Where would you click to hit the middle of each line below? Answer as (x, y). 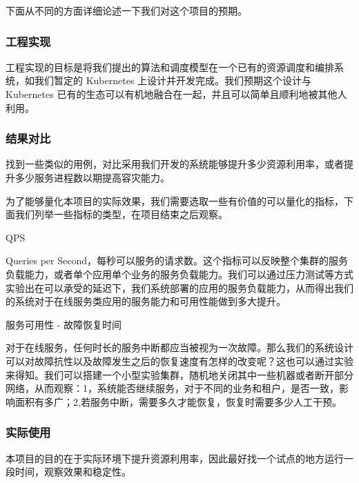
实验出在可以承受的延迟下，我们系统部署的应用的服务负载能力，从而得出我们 (179, 287)
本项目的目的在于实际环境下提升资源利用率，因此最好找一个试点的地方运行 (175, 458)
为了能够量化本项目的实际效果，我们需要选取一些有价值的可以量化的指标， (175, 200)
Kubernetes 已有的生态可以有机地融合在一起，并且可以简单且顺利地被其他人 (176, 94)
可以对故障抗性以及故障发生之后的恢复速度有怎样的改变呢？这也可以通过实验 (179, 361)
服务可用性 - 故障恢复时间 (64, 324)
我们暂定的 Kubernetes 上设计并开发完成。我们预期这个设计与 (173, 80)
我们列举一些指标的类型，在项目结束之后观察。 (121, 214)
